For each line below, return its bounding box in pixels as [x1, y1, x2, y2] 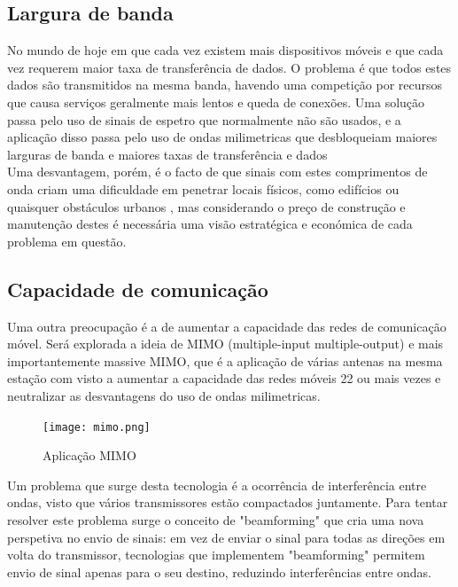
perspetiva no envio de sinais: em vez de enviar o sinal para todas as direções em [7, 528, 446, 546]
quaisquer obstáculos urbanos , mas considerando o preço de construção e [7, 197, 406, 215]
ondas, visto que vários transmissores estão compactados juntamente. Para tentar [7, 493, 448, 512]
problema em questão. [7, 231, 127, 250]
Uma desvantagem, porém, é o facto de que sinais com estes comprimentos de [7, 162, 428, 181]
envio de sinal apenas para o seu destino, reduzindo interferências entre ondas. [7, 562, 431, 581]
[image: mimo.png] [43, 420, 151, 434]
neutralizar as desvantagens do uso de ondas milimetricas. [7, 386, 321, 404]
